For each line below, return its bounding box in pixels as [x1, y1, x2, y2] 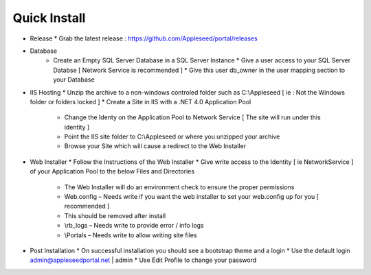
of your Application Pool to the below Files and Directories [30, 167, 195, 176]
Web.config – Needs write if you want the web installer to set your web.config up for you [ [64, 193, 319, 201]
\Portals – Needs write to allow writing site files [64, 230, 197, 239]
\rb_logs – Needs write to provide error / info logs [64, 222, 204, 230]
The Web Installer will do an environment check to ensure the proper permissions [64, 182, 295, 191]
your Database [53, 75, 95, 84]
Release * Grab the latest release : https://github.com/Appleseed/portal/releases [30, 34, 258, 43]
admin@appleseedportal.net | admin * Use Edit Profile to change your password [30, 256, 257, 264]
